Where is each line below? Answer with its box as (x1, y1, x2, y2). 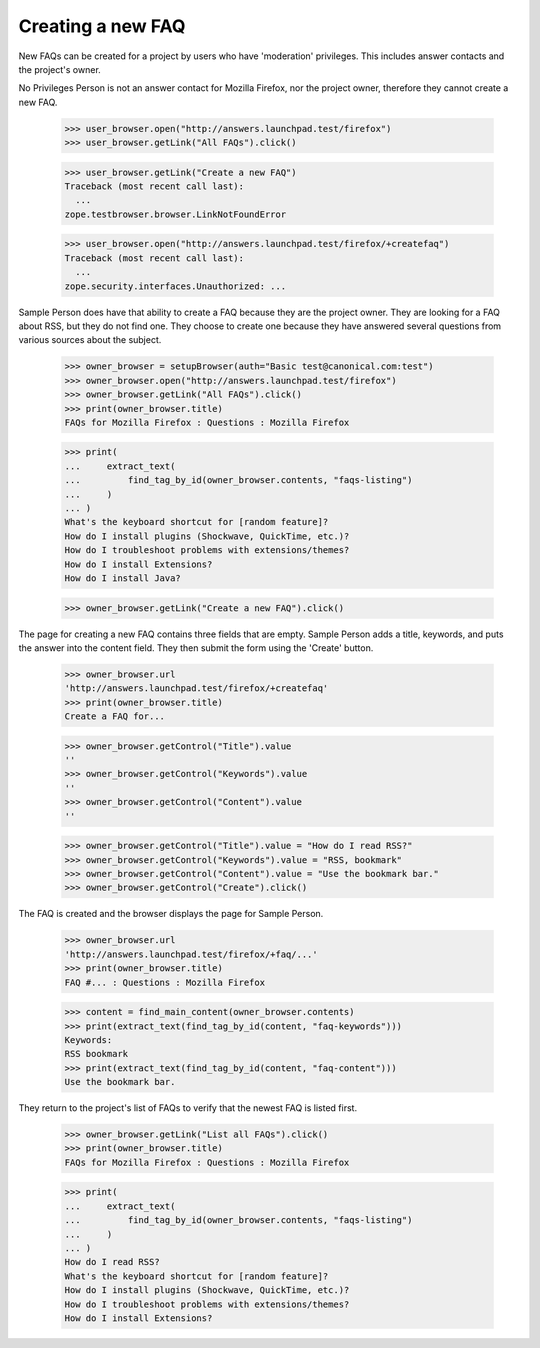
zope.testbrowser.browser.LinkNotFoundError (64, 208, 287, 220)
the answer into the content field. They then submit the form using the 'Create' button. (18, 641, 374, 654)
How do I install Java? (64, 573, 182, 584)
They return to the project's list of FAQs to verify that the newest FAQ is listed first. (18, 1102, 358, 1114)
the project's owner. (18, 63, 102, 75)
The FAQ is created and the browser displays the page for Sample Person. (18, 908, 324, 920)
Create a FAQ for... (64, 711, 165, 722)
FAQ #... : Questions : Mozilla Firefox (64, 976, 265, 988)
